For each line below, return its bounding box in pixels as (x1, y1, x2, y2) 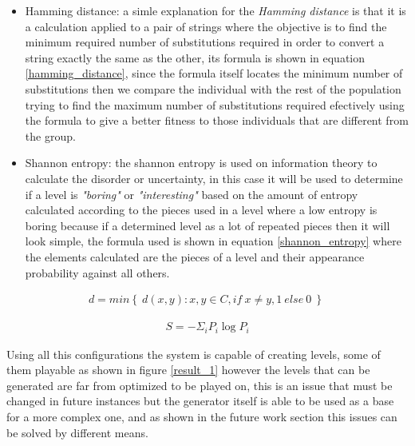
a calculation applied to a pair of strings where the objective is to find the (25, 18, 387, 34)
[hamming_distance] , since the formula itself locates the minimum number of (25, 65, 403, 82)
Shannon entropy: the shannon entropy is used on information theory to (25, 154, 377, 171)
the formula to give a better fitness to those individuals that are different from (25, 112, 409, 129)
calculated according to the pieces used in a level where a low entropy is (25, 201, 377, 218)
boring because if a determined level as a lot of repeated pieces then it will (25, 217, 390, 233)
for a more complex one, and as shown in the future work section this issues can (6, 408, 397, 424)
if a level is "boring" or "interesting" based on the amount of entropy (25, 185, 358, 202)
